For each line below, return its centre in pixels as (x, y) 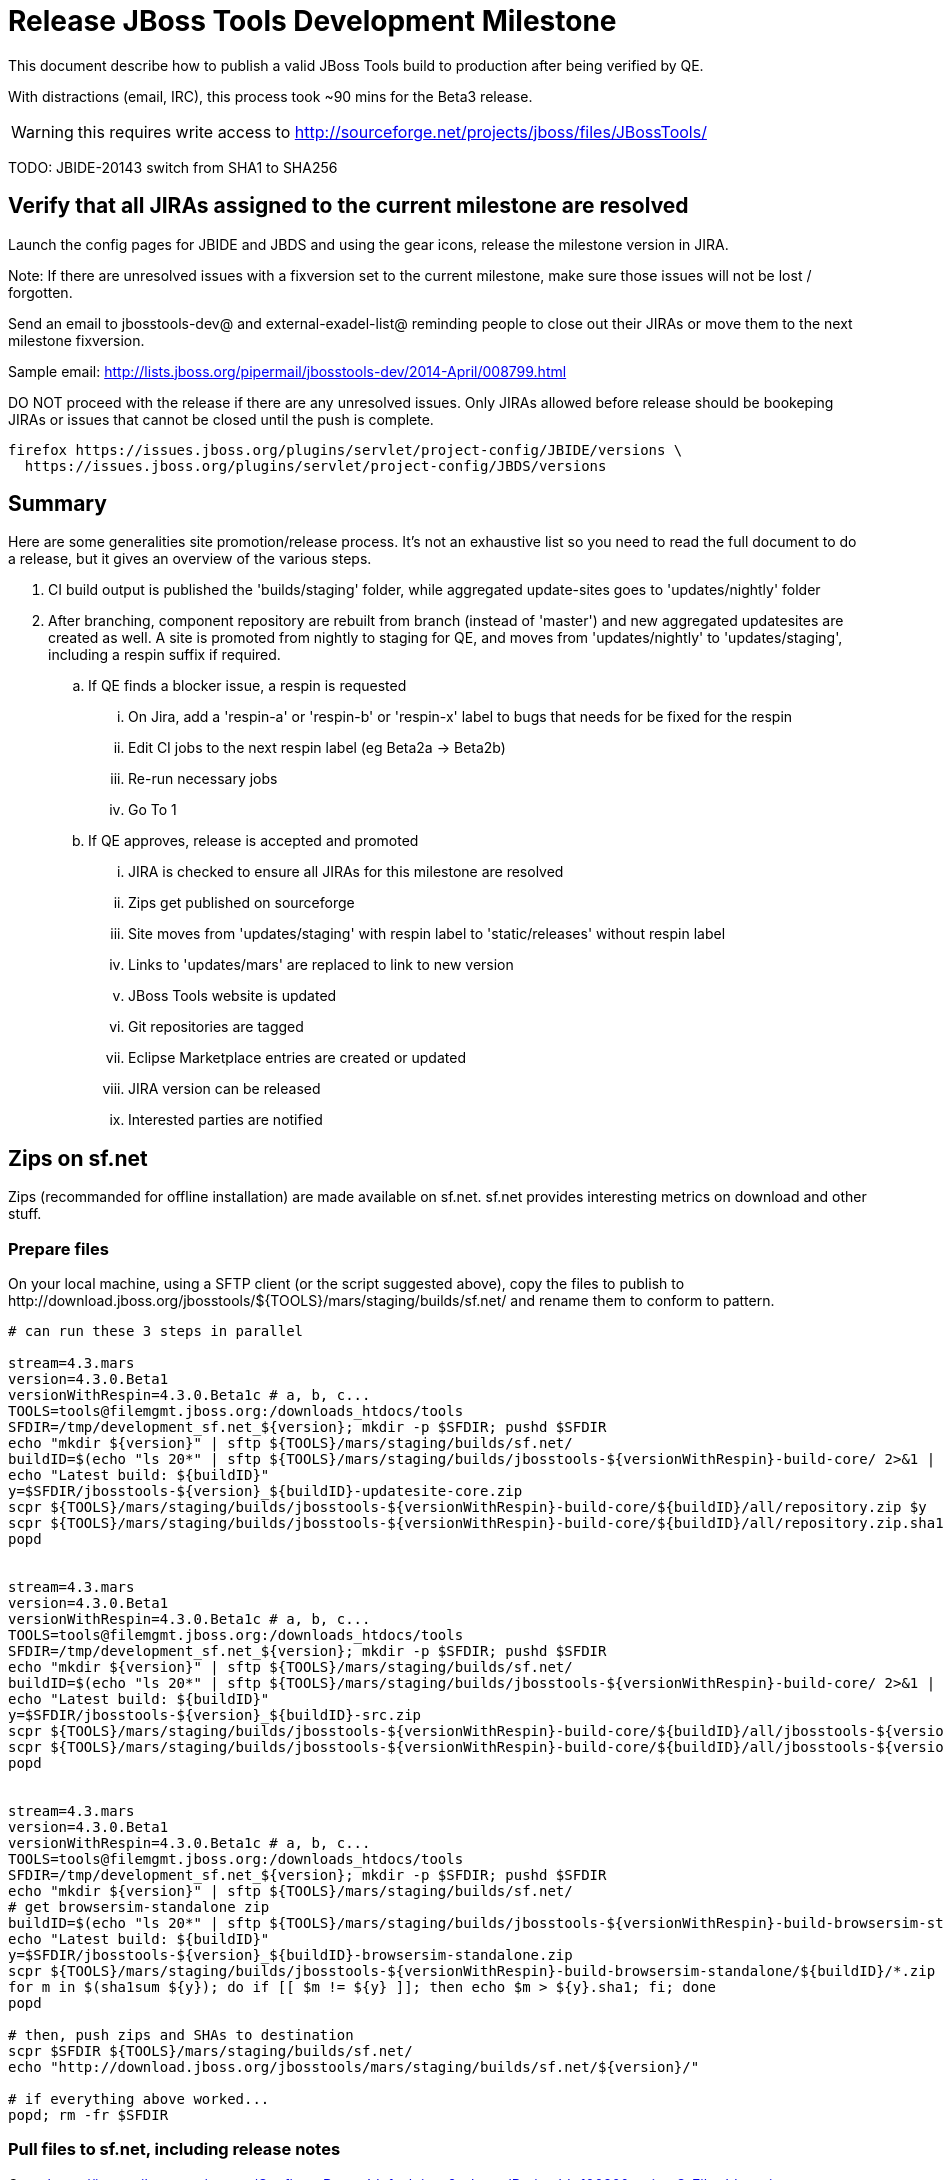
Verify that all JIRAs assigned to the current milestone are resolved (348, 206)
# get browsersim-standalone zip (139, 1907)
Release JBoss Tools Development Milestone (312, 21)
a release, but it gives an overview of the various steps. (190, 559)
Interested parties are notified (225, 1120)
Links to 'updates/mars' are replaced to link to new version (321, 965)
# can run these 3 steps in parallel (156, 1331)
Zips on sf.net (78, 1158)
